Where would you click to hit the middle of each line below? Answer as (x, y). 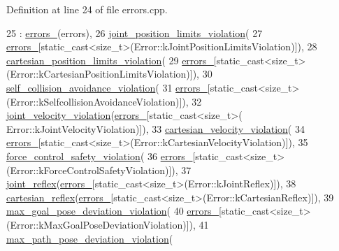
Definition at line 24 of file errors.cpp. (87, 9)
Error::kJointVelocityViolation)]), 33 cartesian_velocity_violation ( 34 (156, 128)
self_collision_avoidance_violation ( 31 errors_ (107, 87)
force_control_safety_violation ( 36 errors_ (100, 156)
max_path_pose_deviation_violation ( (90, 238)
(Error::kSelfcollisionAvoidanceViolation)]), (98, 101)
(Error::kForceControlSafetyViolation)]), (92, 170)
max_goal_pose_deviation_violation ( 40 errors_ (113, 211)
